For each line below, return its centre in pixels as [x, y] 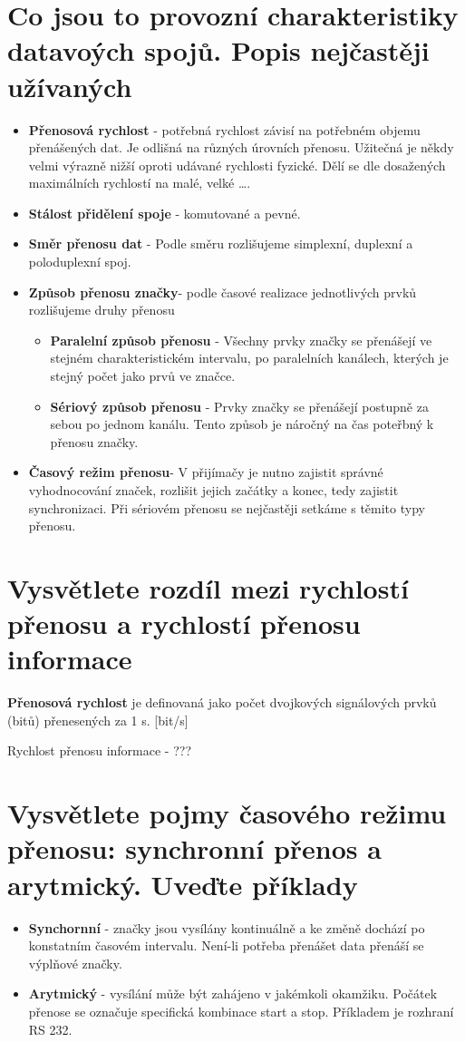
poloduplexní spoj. [80, 262]
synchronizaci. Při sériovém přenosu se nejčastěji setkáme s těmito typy [227, 507]
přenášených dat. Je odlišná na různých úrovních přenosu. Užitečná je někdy [241, 147]
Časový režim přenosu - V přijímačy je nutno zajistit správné [206, 472]
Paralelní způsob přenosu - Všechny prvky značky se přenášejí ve [241, 340]
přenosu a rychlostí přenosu [184, 623]
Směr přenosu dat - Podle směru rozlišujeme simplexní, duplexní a [221, 243]
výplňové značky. [75, 963]
